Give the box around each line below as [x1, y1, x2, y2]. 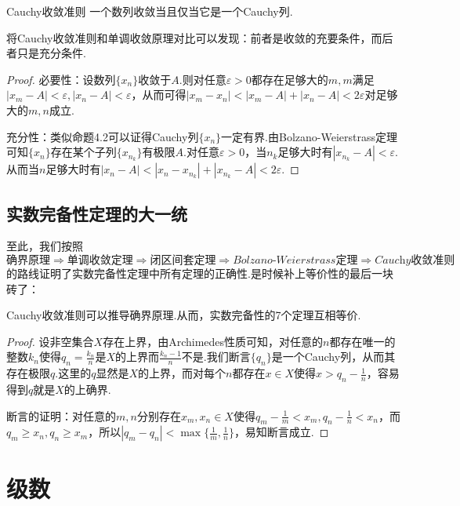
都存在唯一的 [329, 333, 396, 349]
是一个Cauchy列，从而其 [271, 348, 396, 365]
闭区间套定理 [150, 254, 216, 266]
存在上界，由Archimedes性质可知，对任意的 [103, 333, 324, 349]
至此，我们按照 [6, 238, 83, 254]
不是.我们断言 [181, 348, 251, 365]
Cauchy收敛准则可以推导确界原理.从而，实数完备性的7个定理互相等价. [6, 307, 361, 323]
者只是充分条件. [6, 45, 86, 61]
